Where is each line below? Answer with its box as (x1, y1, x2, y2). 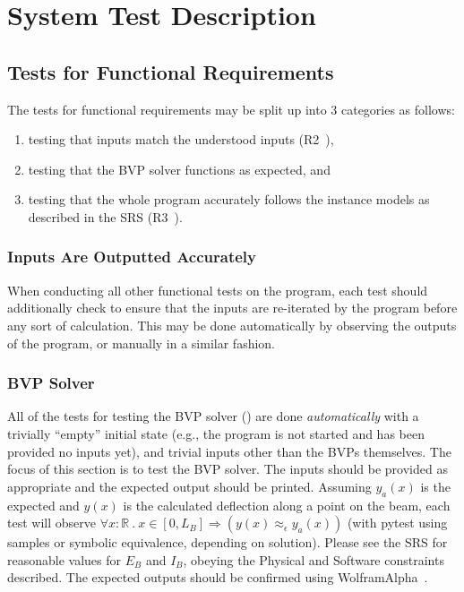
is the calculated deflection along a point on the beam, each (123, 495, 451, 514)
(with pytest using (347, 513, 448, 532)
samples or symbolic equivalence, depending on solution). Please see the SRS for (7, 533, 448, 552)
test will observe (7, 513, 96, 532)
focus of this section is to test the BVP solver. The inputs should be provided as (7, 459, 448, 478)
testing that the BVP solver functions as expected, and (28, 159, 331, 178)
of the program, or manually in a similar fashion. (7, 333, 276, 352)
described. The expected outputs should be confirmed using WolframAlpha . (7, 568, 428, 587)
